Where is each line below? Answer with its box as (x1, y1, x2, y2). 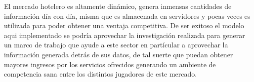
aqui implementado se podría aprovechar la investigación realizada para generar (4, 30, 245, 40)
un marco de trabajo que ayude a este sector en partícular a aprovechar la (4, 40, 228, 50)
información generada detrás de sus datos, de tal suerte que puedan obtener (4, 49, 233, 59)
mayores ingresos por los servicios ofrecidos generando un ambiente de (4, 59, 216, 69)
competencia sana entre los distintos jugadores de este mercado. (4, 69, 197, 79)
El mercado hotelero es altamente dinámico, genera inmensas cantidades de (4, 1, 232, 11)
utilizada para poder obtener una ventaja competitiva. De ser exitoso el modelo (4, 20, 244, 31)
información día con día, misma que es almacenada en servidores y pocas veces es (4, 10, 251, 21)
